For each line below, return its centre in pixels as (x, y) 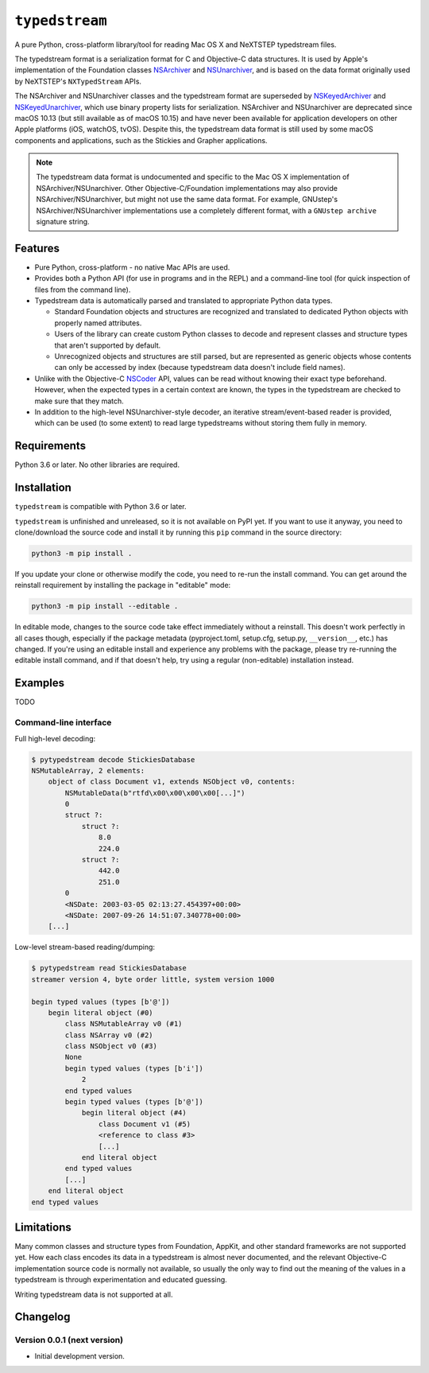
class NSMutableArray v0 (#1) (124, 1024)
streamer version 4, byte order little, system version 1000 (153, 979)
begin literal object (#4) (134, 1113)
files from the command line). (83, 290)
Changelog (43, 1317)
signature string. (63, 222)
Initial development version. (79, 1355)
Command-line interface (63, 722)
